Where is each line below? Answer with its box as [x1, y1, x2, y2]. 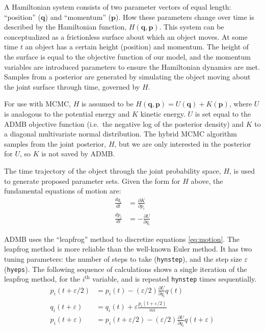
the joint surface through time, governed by [4, 81, 140, 92]
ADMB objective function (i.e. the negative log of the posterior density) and [4, 118, 244, 129]
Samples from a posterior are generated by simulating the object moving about [4, 71, 251, 82]
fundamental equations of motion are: [4, 185, 121, 196]
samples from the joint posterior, [4, 138, 107, 149]
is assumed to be [81, 98, 134, 109]
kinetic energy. [140, 108, 185, 119]
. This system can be [159, 21, 224, 32]
